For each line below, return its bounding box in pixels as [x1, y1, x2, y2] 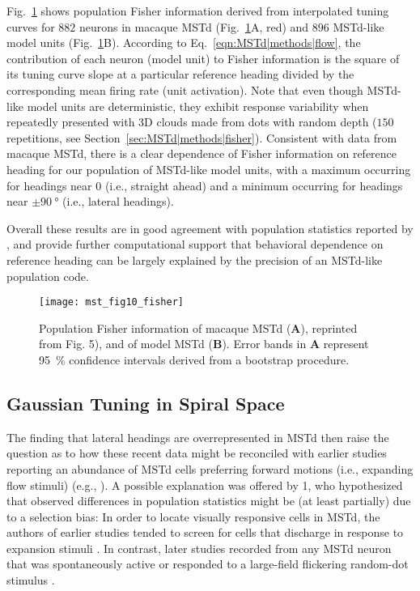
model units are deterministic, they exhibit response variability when [27, 97, 369, 114]
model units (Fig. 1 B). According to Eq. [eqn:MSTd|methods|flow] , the [6, 34, 361, 51]
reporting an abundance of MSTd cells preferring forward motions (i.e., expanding [6, 460, 414, 477]
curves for [6, 18, 55, 35]
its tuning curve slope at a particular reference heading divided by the [6, 66, 354, 83]
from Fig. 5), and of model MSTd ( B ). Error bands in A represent [39, 335, 369, 352]
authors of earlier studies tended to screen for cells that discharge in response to [6, 524, 404, 541]
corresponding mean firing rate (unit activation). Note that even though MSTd [6, 81, 397, 98]
